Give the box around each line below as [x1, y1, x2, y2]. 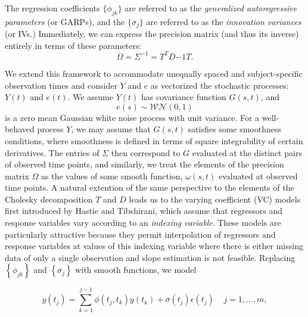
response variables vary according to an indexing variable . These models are [5, 216, 281, 229]
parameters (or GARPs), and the [5, 15, 125, 27]
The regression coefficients [5, 2, 100, 14]
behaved [5, 123, 35, 135]
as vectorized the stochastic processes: [150, 79, 289, 91]
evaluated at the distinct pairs [192, 146, 302, 158]
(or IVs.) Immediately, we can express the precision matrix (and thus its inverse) [5, 27, 299, 40]
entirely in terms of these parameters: [5, 39, 142, 51]
